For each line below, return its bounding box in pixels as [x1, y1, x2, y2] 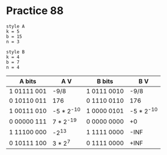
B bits [96, 77, 113, 85]
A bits [19, 77, 36, 85]
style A [6, 23, 25, 29]
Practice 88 [6, 4, 64, 18]
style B [6, 49, 25, 55]
